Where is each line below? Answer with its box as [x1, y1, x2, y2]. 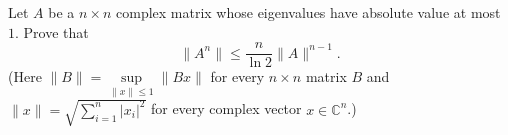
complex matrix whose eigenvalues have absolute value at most [116, 2, 501, 22]
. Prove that [15, 21, 89, 42]
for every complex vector [150, 98, 302, 119]
